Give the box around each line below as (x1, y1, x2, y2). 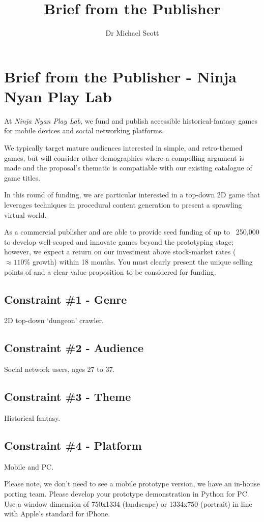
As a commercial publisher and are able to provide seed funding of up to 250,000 (4, 226, 259, 237)
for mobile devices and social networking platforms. (4, 125, 164, 136)
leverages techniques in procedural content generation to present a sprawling (4, 199, 242, 210)
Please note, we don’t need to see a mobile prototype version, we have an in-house (4, 478, 260, 489)
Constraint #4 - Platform (4, 437, 142, 453)
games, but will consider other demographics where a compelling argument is (4, 152, 244, 163)
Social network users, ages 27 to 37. (4, 364, 115, 374)
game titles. (4, 172, 40, 183)
